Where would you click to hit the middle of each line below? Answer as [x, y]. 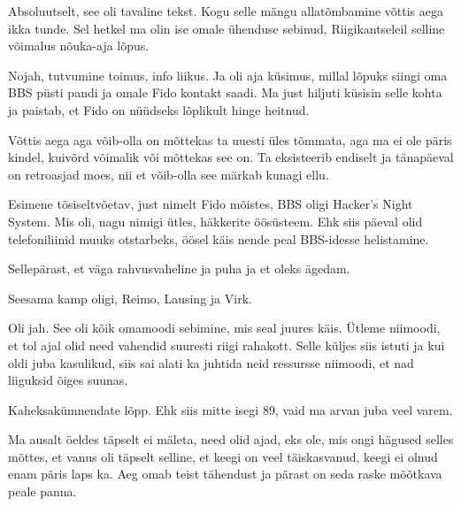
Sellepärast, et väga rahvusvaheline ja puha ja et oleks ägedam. [179, 268]
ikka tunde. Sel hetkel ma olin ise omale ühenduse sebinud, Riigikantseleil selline [227, 28]
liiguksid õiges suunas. [68, 380]
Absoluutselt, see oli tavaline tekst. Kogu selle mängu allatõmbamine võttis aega [226, 11]
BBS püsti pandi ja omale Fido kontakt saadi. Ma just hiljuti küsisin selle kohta [225, 92]
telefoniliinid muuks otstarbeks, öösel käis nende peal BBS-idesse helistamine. [219, 238]
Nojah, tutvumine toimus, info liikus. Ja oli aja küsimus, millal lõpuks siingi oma [228, 75]
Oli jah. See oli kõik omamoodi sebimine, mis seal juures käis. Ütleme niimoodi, [224, 328]
